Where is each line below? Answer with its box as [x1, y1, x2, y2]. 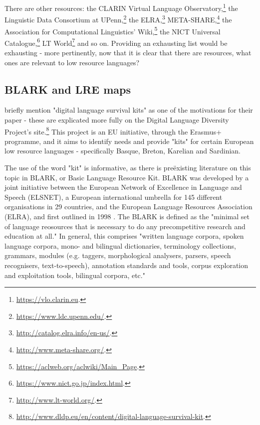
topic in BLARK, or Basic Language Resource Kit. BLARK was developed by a [4, 172, 249, 182]
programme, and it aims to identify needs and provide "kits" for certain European [4, 136, 254, 146]
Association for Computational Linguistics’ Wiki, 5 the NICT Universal [4, 24, 221, 36]
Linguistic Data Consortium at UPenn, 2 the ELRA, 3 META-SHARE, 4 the [4, 13, 232, 24]
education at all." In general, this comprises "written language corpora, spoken [4, 231, 244, 241]
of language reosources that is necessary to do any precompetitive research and [4, 221, 246, 231]
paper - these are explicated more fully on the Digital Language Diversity [4, 114, 229, 125]
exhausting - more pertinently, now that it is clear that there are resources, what [4, 47, 252, 57]
